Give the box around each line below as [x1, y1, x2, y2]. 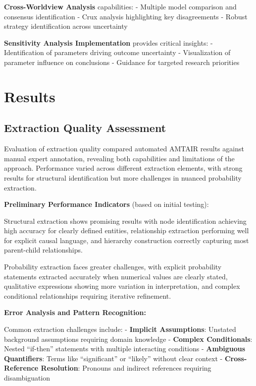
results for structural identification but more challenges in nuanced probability [4, 172, 242, 183]
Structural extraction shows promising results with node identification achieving [4, 215, 247, 226]
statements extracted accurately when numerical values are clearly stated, [4, 271, 228, 281]
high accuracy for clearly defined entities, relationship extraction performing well [4, 225, 249, 236]
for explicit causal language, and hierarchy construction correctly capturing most [4, 235, 249, 245]
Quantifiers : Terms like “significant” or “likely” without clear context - [4, 353, 223, 363]
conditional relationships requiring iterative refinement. [4, 290, 171, 301]
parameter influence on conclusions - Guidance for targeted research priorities [4, 57, 240, 67]
